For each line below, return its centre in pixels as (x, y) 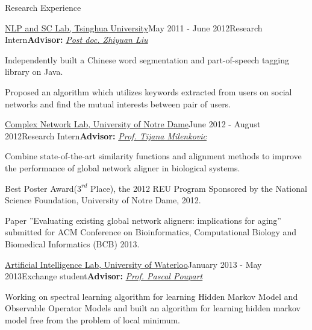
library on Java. (34, 71)
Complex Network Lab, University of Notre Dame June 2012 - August (133, 124)
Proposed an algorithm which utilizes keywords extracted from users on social (148, 91)
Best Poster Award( (41, 188)
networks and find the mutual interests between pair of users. (118, 103)
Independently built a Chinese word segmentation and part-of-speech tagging (147, 59)
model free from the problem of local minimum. (93, 319)
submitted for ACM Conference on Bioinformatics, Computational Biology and (151, 232)
